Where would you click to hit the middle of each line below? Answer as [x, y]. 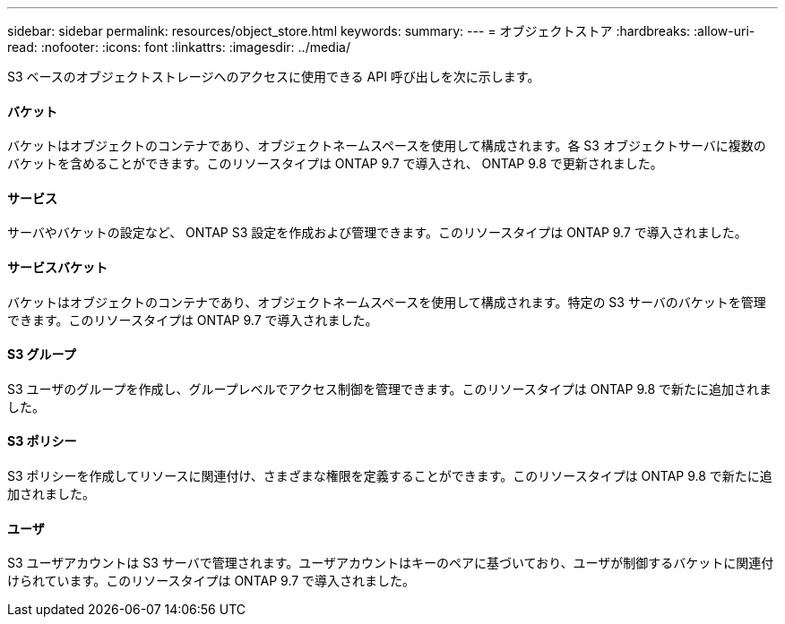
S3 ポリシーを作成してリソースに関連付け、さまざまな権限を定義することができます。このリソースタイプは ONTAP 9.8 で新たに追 [390, 476]
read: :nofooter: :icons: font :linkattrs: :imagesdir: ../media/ [179, 47]
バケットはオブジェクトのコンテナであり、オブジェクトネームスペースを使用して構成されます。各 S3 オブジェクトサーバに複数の [387, 146]
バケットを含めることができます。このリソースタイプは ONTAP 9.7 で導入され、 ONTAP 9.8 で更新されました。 [335, 164]
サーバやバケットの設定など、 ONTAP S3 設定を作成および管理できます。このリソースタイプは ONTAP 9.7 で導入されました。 [377, 233]
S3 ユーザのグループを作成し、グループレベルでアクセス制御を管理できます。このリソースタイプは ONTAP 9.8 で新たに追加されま [390, 389]
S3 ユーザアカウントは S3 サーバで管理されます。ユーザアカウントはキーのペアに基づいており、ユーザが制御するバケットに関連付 [391, 563]
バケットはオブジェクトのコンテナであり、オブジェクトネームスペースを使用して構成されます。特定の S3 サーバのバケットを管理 [387, 302]
